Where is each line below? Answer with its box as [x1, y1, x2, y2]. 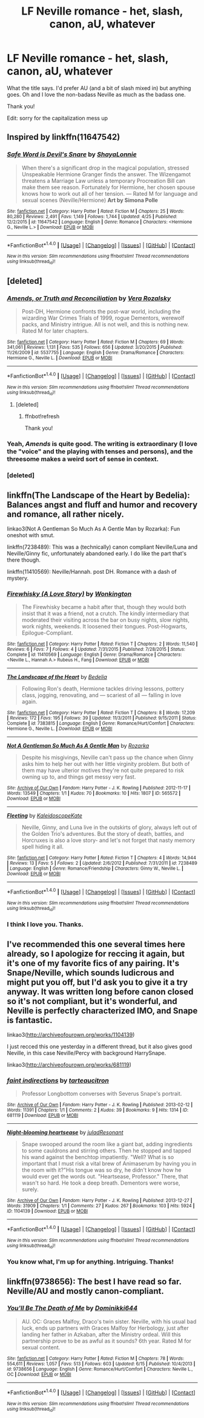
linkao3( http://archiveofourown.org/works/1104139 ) [7, 1031, 135, 1038]
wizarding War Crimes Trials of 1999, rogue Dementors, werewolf [21, 314, 185, 322]
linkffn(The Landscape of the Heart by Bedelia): [7, 490, 190, 500]
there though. [7, 556, 41, 563]
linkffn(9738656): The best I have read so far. [7, 1276, 182, 1287]
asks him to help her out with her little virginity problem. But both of [21, 760, 190, 768]
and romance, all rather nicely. [7, 509, 125, 519]
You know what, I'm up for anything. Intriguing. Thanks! [7, 1258, 174, 1266]
